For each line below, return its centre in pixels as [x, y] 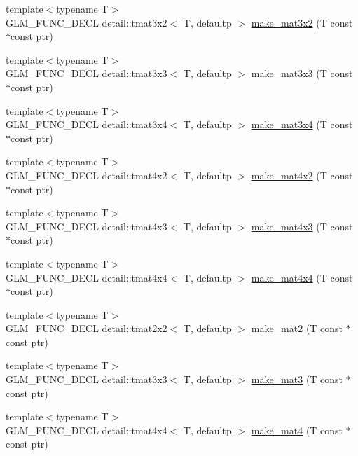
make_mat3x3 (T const [302, 73]
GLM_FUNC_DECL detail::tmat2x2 [87, 328]
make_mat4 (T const [297, 430]
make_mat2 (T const [297, 328]
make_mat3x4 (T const [302, 124]
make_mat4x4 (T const [302, 277]
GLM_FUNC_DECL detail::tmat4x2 [87, 175]
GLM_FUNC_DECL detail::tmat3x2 [87, 22]
